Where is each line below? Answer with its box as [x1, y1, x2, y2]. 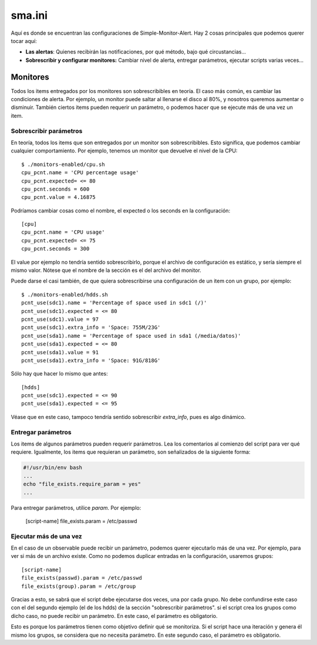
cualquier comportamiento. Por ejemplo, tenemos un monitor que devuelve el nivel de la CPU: [11, 147, 238, 154]
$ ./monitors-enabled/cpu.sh [21, 161, 105, 168]
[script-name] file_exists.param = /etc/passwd [25, 517, 137, 524]
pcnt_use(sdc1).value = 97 [21, 315, 99, 322]
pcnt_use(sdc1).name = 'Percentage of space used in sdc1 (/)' [21, 300, 207, 306]
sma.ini [11, 9, 48, 22]
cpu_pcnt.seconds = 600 [21, 185, 90, 192]
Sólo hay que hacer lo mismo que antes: [11, 370, 108, 377]
